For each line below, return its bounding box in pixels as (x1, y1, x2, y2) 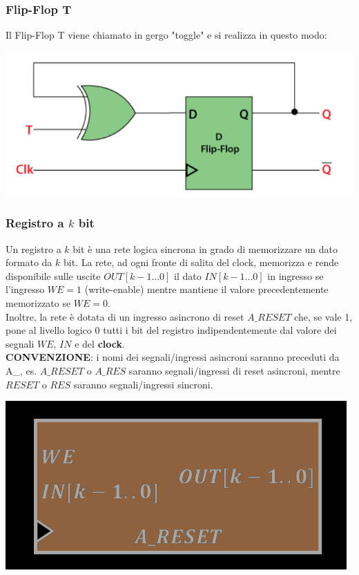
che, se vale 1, (294, 309, 353, 323)
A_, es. (6, 363, 37, 377)
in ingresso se (267, 268, 324, 283)
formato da (6, 255, 52, 270)
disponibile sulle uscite (6, 268, 101, 283)
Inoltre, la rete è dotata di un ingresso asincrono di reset (6, 309, 244, 323)
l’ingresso (6, 282, 45, 296)
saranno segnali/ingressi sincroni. (73, 377, 213, 391)
